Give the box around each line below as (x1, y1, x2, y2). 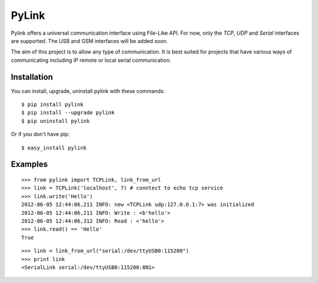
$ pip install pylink (21, 101, 84, 108)
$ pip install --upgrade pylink (21, 109, 115, 116)
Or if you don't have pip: (11, 131, 70, 138)
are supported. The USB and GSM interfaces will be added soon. (11, 37, 168, 44)
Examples (11, 159, 48, 169)
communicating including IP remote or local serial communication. (11, 56, 171, 64)
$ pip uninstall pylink (21, 118, 90, 124)
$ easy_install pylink (21, 144, 87, 151)
